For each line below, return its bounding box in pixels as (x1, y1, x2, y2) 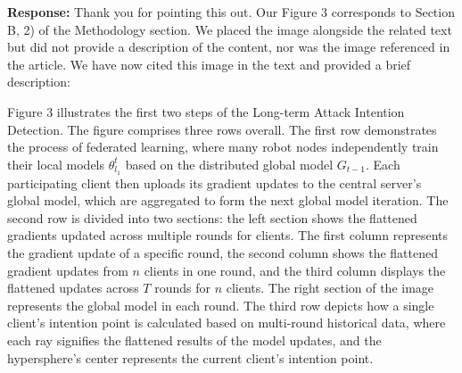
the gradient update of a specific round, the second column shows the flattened (7, 243, 438, 261)
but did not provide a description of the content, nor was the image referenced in (7, 37, 450, 56)
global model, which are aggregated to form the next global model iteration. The (7, 191, 449, 210)
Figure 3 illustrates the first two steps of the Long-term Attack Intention (7, 102, 405, 120)
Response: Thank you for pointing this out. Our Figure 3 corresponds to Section (7, 3, 455, 21)
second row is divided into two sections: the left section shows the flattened (7, 208, 417, 227)
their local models (7, 154, 105, 173)
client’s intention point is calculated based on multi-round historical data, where (7, 313, 446, 332)
